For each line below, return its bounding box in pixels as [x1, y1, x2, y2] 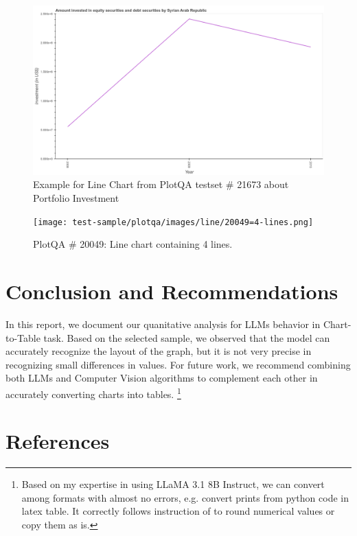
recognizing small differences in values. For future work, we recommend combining [5, 357, 351, 371]
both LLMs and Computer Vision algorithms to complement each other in [5, 371, 318, 385]
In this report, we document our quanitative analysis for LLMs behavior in [5, 316, 321, 331]
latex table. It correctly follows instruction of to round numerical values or [21, 504, 335, 518]
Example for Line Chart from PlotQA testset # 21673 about [33, 177, 289, 191]
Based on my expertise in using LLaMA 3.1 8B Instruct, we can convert [21, 477, 325, 491]
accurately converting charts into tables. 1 [5, 384, 181, 401]
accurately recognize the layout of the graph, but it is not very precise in [5, 344, 312, 358]
